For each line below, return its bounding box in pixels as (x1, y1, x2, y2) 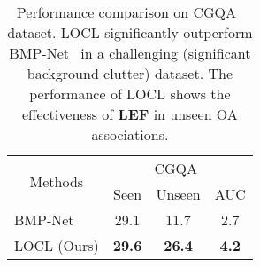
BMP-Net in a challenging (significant (9, 43, 251, 63)
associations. (91, 124, 169, 145)
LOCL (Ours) (14, 235, 99, 255)
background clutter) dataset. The (27, 63, 233, 83)
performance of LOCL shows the (29, 83, 231, 104)
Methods (29, 170, 84, 192)
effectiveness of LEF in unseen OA (21, 104, 238, 124)
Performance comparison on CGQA (16, 2, 236, 22)
